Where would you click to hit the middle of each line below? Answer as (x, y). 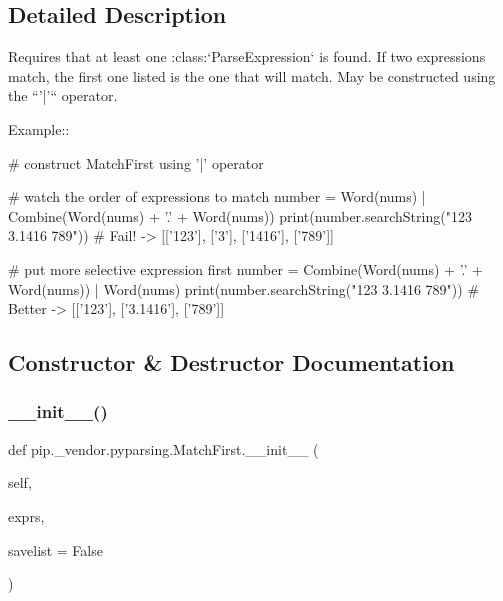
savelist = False (55, 549)
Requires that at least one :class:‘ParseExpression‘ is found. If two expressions (247, 56)
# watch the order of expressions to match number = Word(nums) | (217, 196)
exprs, (26, 515)
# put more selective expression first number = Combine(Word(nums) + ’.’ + (246, 268)
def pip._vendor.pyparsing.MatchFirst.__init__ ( (163, 448)
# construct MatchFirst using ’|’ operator (136, 162)
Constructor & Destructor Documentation (231, 362)
